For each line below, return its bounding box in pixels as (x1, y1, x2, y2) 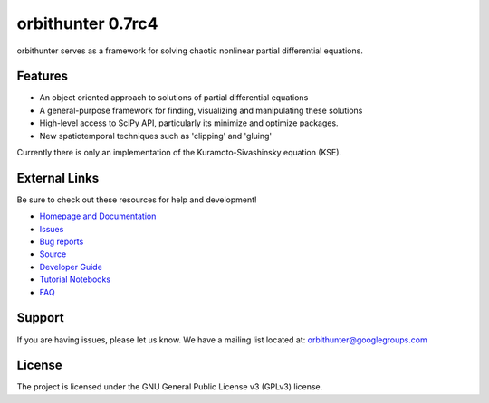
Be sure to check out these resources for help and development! (16, 194, 257, 205)
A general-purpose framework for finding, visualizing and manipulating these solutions (39, 105, 363, 116)
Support (16, 310, 64, 325)
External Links (16, 170, 100, 185)
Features (16, 69, 68, 84)
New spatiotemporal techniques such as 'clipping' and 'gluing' (39, 130, 273, 141)
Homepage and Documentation (39, 211, 157, 221)
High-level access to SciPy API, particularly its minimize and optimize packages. (39, 117, 339, 128)
